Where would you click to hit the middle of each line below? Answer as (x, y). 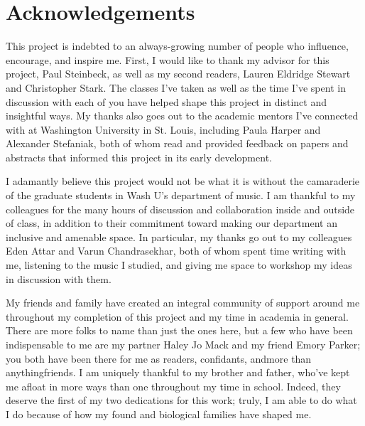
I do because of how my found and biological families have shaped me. (159, 414)
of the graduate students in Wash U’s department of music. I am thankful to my (181, 195)
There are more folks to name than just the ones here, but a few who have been (179, 330)
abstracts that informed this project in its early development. (139, 157)
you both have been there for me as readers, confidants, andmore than (159, 358)
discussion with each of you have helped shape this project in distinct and (167, 101)
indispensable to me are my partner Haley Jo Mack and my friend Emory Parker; (183, 344)
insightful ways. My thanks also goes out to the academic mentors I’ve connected (182, 116)
